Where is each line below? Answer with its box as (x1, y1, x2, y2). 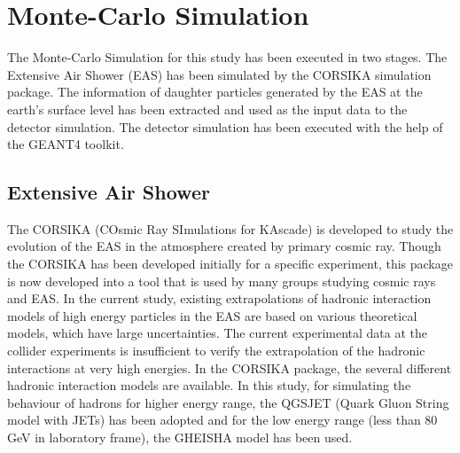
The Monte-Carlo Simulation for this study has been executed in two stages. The (7, 48, 448, 66)
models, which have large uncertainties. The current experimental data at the (7, 324, 427, 342)
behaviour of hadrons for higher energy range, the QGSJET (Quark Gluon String (7, 393, 449, 411)
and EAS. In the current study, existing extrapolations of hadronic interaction (7, 289, 432, 308)
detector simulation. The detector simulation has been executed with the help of (7, 117, 443, 136)
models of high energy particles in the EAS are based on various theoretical (7, 306, 417, 324)
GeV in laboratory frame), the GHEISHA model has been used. (7, 428, 353, 447)
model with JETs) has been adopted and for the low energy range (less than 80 (7, 410, 438, 429)
